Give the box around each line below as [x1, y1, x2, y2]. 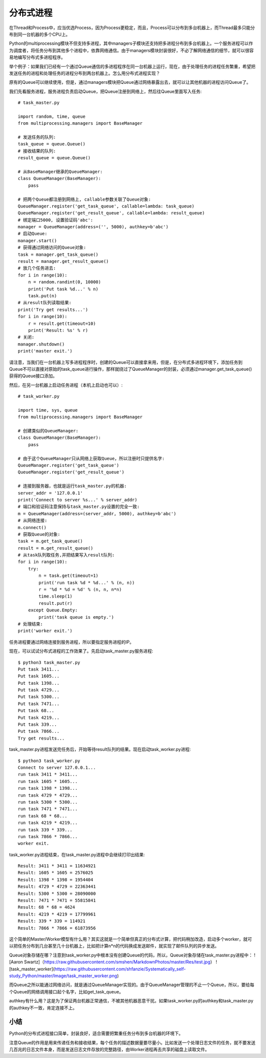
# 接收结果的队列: [18, 148, 56, 154]
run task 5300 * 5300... [18, 799, 78, 805]
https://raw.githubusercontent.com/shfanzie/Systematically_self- [54, 966, 186, 972]
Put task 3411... [18, 666, 60, 672]
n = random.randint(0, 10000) [28, 279, 101, 285]
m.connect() [18, 525, 47, 530]
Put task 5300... [18, 694, 60, 700]
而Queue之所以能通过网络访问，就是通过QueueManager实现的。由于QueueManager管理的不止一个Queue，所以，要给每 [9, 982, 255, 988]
